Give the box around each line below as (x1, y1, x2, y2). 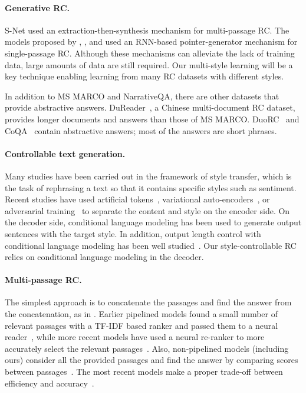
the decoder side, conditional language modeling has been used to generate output (5, 216, 302, 228)
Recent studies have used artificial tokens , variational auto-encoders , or (5, 193, 270, 205)
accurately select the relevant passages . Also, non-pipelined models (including (5, 342, 289, 354)
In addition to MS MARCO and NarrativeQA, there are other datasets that (5, 89, 279, 102)
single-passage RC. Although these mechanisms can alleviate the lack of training (5, 46, 295, 59)
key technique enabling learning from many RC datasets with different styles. (5, 70, 284, 82)
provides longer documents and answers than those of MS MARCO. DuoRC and (5, 112, 300, 125)
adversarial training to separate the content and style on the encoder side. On (5, 204, 290, 217)
